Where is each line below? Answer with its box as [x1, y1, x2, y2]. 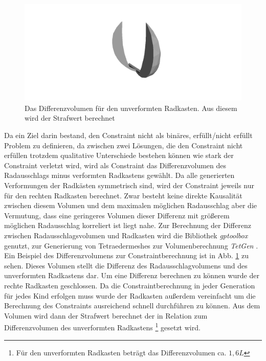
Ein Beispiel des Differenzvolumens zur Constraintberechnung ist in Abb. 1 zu [4, 250, 249, 261]
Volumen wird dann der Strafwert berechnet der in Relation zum [4, 310, 208, 321]
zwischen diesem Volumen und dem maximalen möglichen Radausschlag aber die [4, 200, 257, 211]
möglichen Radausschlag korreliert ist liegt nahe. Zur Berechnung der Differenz [4, 220, 251, 231]
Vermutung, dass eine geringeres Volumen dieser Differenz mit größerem [4, 210, 230, 220]
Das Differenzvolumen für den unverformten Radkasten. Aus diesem [25, 102, 237, 113]
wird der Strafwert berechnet [25, 112, 115, 123]
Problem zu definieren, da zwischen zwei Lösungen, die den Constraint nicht [4, 140, 243, 150]
